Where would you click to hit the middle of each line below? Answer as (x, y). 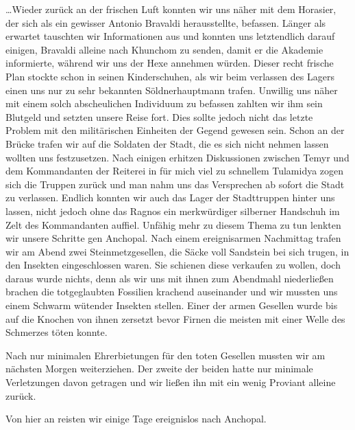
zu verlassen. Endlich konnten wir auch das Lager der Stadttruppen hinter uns (170, 197)
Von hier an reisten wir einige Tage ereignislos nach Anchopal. (136, 419)
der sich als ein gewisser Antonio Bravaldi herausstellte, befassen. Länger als (166, 22)
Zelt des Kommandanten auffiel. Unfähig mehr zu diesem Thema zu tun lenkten (173, 224)
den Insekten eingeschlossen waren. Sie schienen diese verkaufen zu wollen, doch (173, 265)
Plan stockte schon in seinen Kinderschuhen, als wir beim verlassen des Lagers (170, 76)
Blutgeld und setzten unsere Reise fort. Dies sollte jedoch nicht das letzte (159, 116)
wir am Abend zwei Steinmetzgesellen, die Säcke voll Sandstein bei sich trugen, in (177, 251)
